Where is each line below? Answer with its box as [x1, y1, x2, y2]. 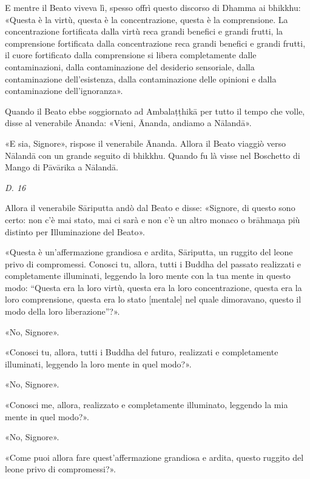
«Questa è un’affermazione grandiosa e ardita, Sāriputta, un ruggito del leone [5, 246, 293, 258]
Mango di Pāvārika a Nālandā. [5, 161, 118, 173]
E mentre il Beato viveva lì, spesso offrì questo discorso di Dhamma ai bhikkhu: [5, 1, 301, 13]
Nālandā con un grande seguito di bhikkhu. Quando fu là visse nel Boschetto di [5, 149, 300, 161]
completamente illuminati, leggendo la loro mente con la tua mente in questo [5, 269, 291, 282]
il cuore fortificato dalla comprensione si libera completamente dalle [5, 49, 257, 61]
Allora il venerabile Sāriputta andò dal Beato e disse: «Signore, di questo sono [5, 201, 295, 214]
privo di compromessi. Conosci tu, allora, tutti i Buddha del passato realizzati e [5, 257, 302, 270]
